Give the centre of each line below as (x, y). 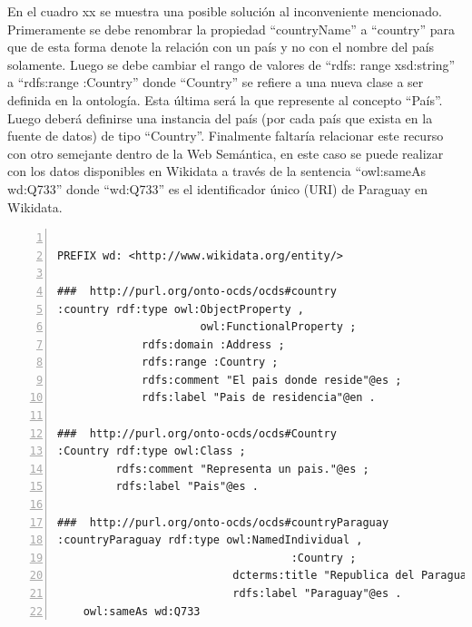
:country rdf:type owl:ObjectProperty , (181, 309)
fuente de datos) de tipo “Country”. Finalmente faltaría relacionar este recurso (226, 136)
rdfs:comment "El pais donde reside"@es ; (272, 380)
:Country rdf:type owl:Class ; (152, 451)
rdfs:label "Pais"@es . (187, 487)
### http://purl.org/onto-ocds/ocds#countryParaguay (223, 522)
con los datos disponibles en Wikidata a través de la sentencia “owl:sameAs (217, 171)
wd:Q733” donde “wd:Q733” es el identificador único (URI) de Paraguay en (217, 188)
